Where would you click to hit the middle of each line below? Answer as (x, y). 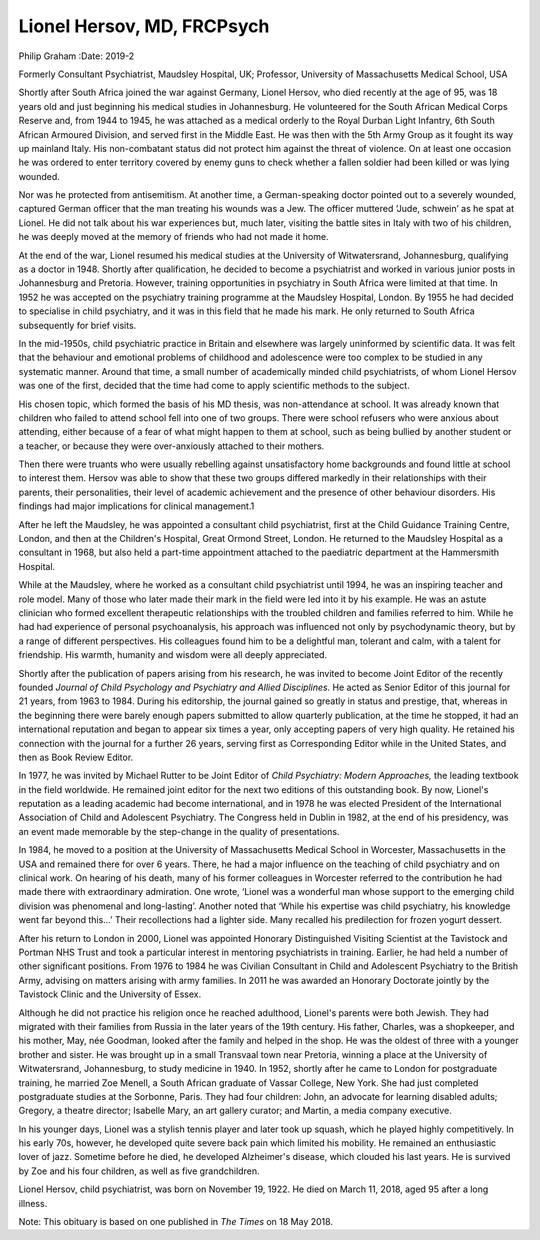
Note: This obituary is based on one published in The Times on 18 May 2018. (176, 1222)
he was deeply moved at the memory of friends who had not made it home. (173, 237)
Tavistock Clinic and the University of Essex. (110, 994)
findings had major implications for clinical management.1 (136, 506)
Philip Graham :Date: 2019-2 (76, 56)
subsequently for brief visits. (77, 325)
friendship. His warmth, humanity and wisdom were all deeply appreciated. (173, 655)
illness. (33, 1203)
